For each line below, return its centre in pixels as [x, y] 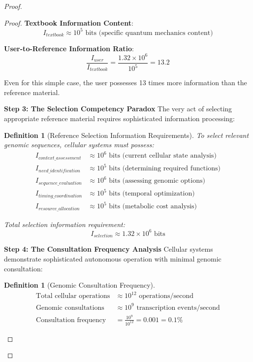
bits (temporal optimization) [152, 194]
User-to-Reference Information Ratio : [69, 48]
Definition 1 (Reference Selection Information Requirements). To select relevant [126, 135]
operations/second [166, 296]
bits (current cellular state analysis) [163, 156]
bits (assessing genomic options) [157, 181]
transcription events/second [178, 308]
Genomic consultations [70, 308]
